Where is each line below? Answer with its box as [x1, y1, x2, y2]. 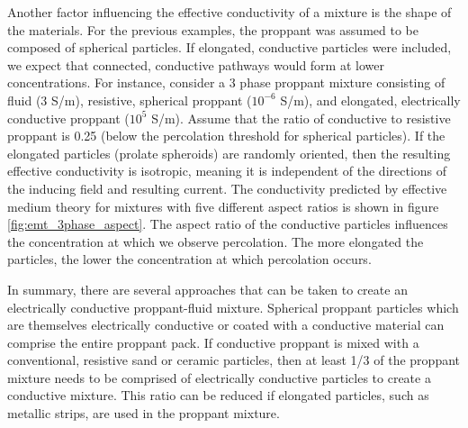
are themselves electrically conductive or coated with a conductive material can [7, 315, 445, 334]
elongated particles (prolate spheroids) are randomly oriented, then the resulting [7, 143, 451, 162]
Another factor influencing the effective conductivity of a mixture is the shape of [7, 3, 452, 21]
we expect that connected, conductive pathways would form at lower [7, 55, 384, 74]
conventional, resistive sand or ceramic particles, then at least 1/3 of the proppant [7, 351, 461, 369]
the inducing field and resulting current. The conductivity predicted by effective [7, 178, 447, 197]
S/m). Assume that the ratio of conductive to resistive [151, 108, 451, 127]
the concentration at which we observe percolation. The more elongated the [7, 232, 424, 250]
